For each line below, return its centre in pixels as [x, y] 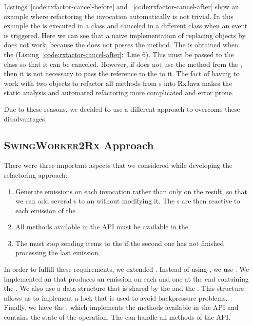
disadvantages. [26, 118]
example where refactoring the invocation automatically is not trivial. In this [119, 16]
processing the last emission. [58, 253]
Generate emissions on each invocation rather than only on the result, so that [131, 191]
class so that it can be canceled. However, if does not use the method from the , [123, 64]
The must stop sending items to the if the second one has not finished [120, 243]
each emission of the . [48, 210]
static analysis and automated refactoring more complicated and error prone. [119, 92]
